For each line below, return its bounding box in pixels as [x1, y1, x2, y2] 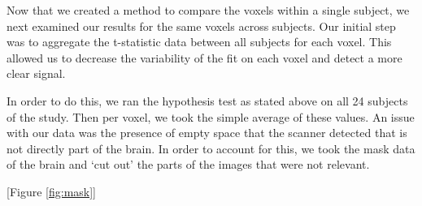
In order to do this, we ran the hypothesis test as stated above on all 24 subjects [7, 92, 408, 109]
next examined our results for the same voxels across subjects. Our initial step [7, 17, 396, 34]
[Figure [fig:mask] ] [7, 182, 97, 200]
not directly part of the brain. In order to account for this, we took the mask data [7, 139, 415, 157]
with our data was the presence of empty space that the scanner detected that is [7, 124, 407, 141]
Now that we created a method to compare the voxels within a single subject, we [7, 2, 410, 18]
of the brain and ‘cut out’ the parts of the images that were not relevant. [7, 156, 370, 173]
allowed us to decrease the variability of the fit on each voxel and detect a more [7, 49, 402, 66]
